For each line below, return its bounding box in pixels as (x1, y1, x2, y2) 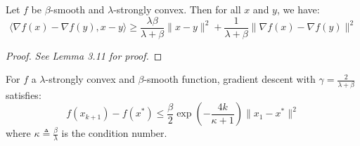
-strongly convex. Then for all (113, 2, 241, 16)
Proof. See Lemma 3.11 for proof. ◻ (6, 48, 162, 62)
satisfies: (6, 87, 41, 102)
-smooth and (50, 2, 105, 16)
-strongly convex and (45, 72, 135, 86)
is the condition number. (61, 126, 167, 140)
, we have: (276, 2, 320, 16)
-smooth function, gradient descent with (143, 72, 316, 86)
